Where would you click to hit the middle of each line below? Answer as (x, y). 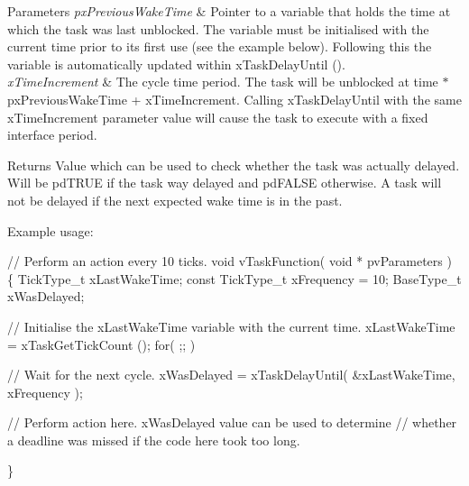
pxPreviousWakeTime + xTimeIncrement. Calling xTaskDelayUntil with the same (234, 99)
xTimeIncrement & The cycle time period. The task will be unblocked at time (223, 82)
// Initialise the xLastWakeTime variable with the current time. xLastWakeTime (231, 326)
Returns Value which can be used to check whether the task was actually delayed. (234, 165)
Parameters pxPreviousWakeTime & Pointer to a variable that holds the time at (229, 11)
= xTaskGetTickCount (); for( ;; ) (101, 344)
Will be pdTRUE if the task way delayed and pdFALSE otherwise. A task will (225, 183)
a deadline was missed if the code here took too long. (154, 440)
